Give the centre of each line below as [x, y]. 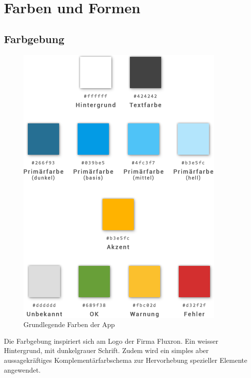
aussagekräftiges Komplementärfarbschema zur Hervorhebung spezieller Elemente [126, 360]
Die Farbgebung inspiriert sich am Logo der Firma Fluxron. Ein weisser [111, 341]
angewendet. [22, 369]
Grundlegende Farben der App [69, 324]
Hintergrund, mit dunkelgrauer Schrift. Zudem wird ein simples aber [106, 350]
